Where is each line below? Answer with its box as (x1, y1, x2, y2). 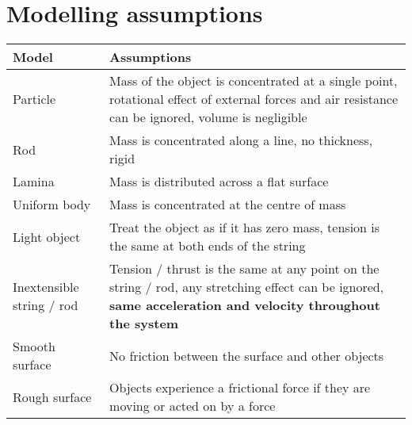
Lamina (13, 172, 55, 191)
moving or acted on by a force (109, 396, 276, 415)
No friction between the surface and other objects (109, 346, 384, 365)
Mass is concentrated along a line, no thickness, (109, 131, 373, 150)
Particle (13, 90, 56, 109)
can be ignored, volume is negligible (109, 108, 307, 127)
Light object (13, 227, 81, 246)
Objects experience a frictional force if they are (109, 378, 371, 397)
